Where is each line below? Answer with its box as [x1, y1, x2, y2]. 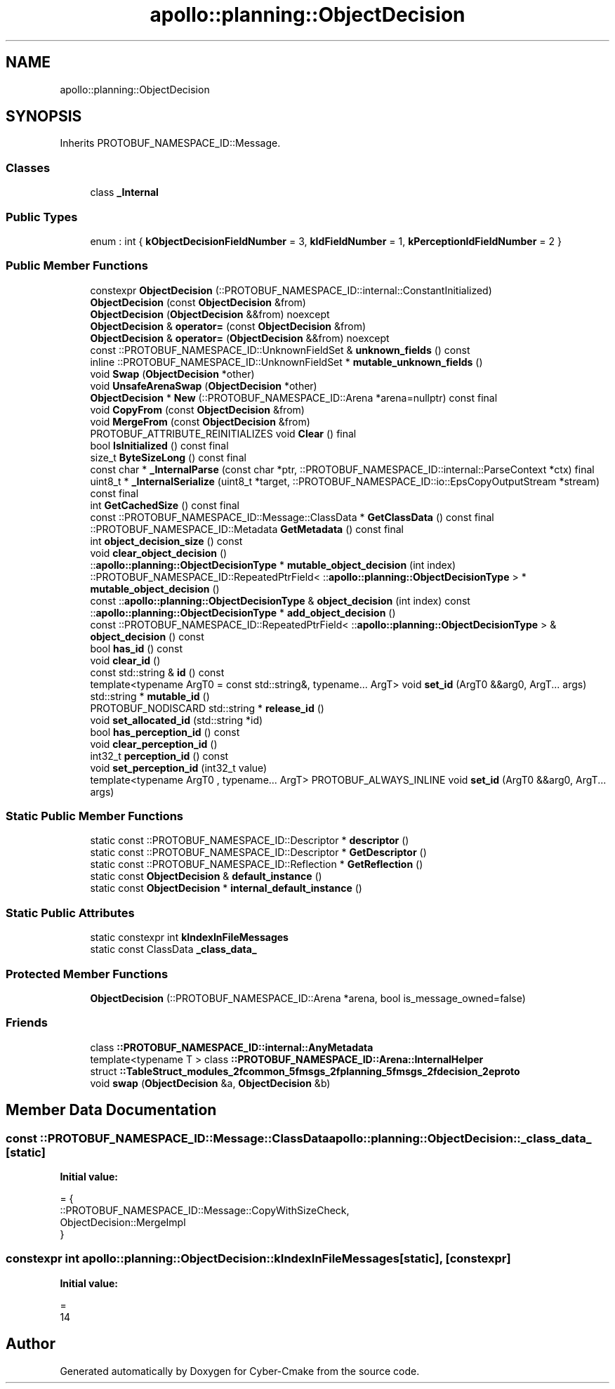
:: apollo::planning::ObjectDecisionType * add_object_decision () [90, 606, 396, 619]
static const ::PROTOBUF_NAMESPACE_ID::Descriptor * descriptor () [90, 834, 409, 847]
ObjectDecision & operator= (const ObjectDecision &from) [90, 320, 366, 332]
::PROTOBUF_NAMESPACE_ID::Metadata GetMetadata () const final [90, 522, 404, 535]
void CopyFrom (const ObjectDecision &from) [90, 403, 305, 416]
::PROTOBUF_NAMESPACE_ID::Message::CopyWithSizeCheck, [60, 1204, 350, 1216]
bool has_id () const [90, 642, 183, 654]
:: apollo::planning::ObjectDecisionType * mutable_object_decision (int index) [90, 558, 456, 571]
